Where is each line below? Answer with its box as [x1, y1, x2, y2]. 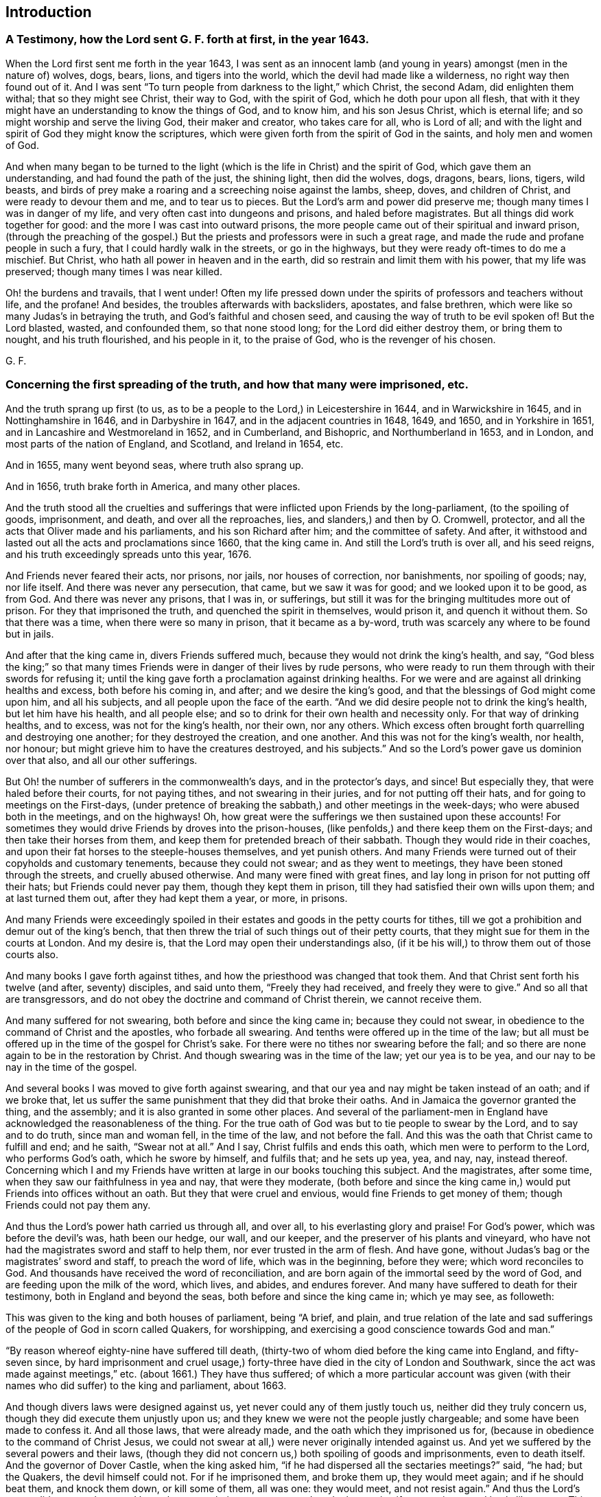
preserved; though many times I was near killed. [5, 265, 222, 277]
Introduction [5, 3, 92, 21]
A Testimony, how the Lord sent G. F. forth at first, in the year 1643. [5, 32, 369, 47]
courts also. [5, 948, 58, 960]
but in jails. [5, 627, 54, 640]
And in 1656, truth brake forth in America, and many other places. [5, 480, 300, 492]
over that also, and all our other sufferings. [5, 754, 198, 766]
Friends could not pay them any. [5, 1198, 151, 1211]
